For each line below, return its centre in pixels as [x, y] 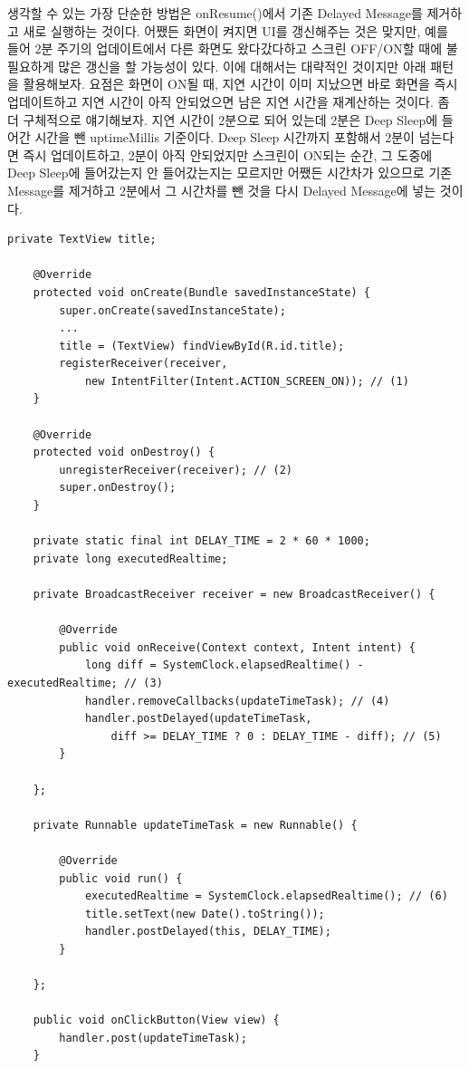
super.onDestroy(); [118, 488]
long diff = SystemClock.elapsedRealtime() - [224, 665]
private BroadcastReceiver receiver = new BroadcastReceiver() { [234, 594]
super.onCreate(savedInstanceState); [172, 310]
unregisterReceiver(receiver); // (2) [176, 470]
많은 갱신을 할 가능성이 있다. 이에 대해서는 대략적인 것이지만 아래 [242, 66]
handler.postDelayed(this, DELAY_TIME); [208, 932]
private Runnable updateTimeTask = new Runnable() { [195, 825]
